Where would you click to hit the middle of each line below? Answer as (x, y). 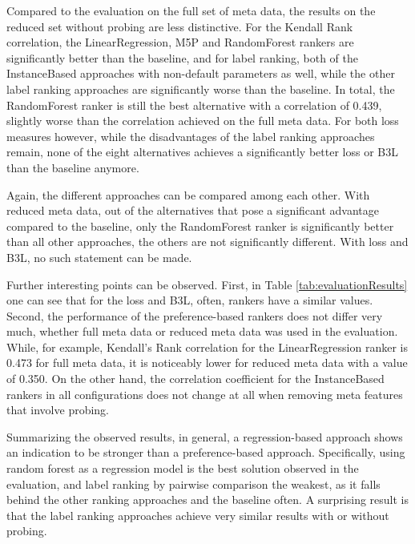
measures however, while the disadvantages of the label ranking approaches (191, 136)
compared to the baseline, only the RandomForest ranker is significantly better (200, 226)
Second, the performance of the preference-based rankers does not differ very (195, 315)
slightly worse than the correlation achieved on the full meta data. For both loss (203, 121)
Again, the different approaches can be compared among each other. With (188, 194)
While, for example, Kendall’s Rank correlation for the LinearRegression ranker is (207, 347)
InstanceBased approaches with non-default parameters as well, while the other (201, 73)
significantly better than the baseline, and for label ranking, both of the (183, 57)
